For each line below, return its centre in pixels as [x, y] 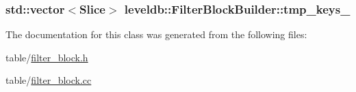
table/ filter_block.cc [49, 80]
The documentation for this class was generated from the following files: [156, 34]
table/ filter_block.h [47, 57]
